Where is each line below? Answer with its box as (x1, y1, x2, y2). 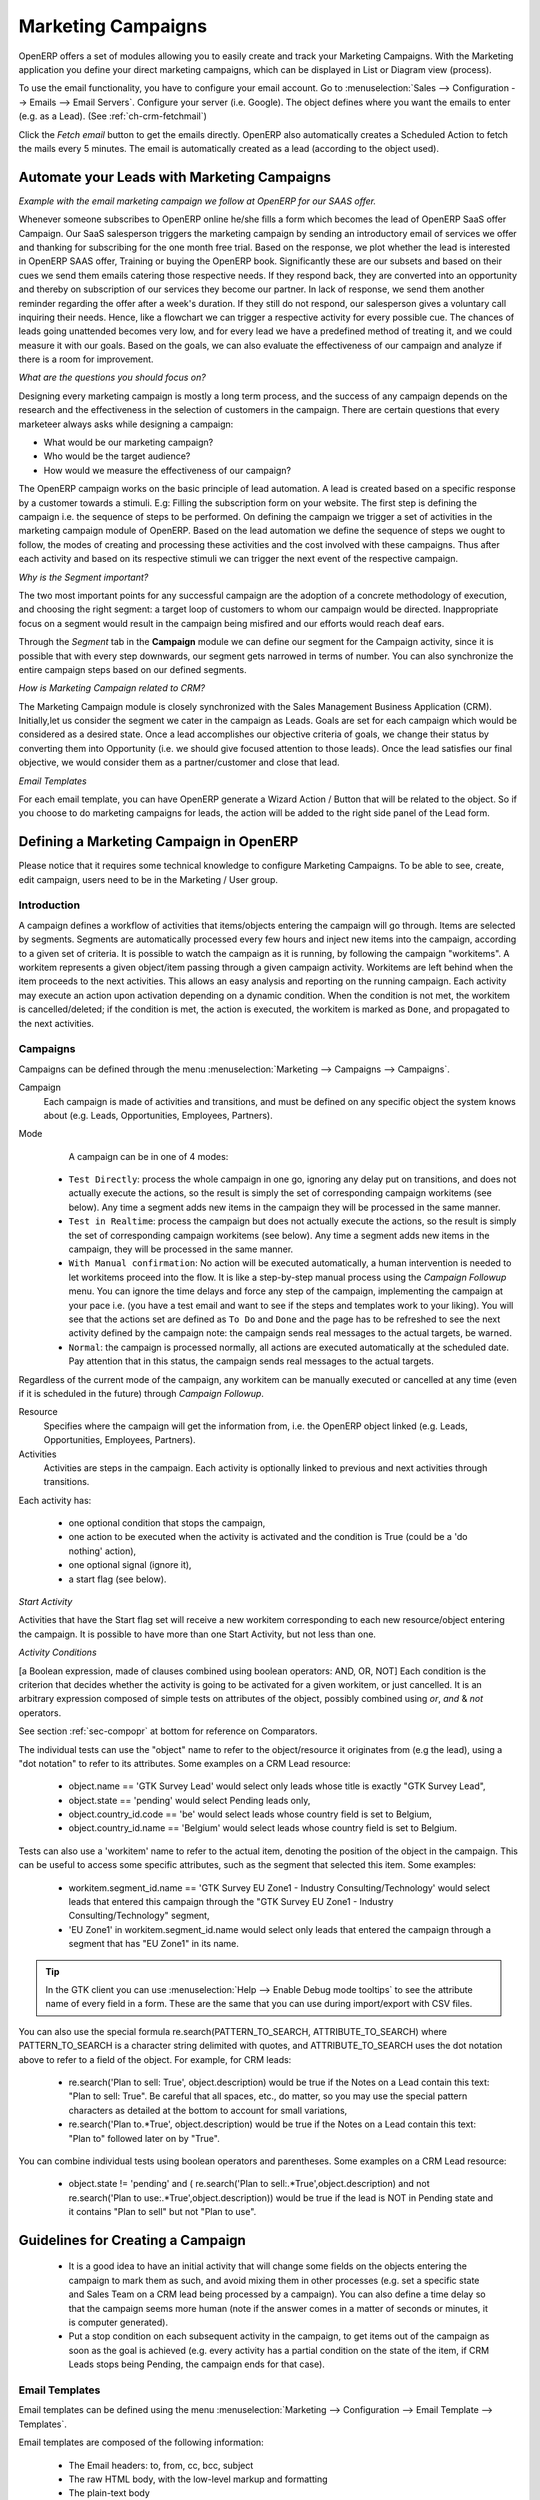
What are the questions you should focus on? (18, 371, 207, 384)
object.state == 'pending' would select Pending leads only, (68, 1794, 311, 1806)
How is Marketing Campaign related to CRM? (18, 682, 206, 694)
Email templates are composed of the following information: (18, 2436, 264, 2449)
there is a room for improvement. (18, 353, 154, 365)
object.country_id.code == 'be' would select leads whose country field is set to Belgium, (68, 1808, 432, 1820)
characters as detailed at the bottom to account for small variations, (68, 2104, 348, 2116)
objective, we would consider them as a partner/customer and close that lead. (18, 756, 340, 769)
